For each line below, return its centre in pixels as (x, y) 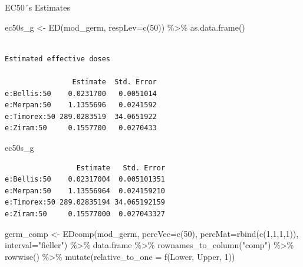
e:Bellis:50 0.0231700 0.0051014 (81, 93)
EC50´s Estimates (38, 7)
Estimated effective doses (57, 59)
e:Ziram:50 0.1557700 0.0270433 (81, 128)
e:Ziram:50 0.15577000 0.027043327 (85, 214)
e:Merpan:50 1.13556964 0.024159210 (85, 191)
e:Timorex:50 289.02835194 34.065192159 (85, 202)
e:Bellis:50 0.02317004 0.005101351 (85, 179)
